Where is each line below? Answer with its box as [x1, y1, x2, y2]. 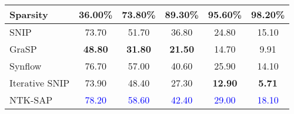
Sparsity [9, 8, 48, 21]
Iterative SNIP [9, 76, 70, 89]
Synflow [9, 59, 42, 72]
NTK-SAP [9, 93, 53, 106]
